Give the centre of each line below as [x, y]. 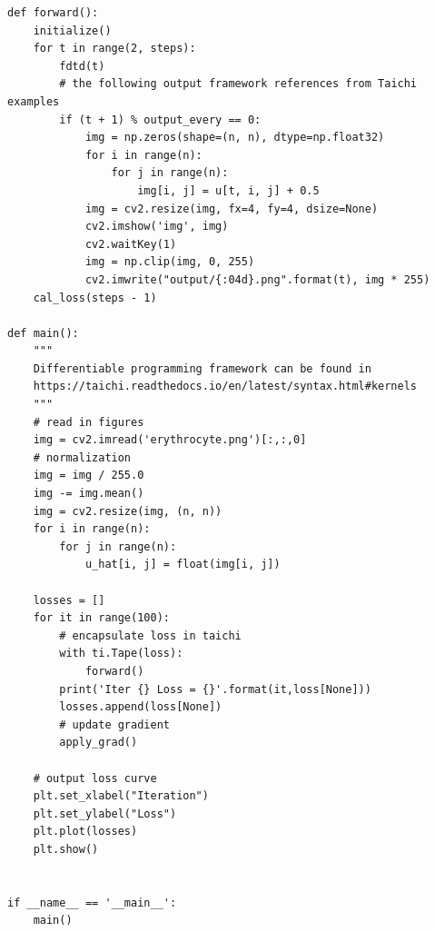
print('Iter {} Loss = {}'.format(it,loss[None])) [215, 689]
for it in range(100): [101, 618]
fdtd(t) [82, 66]
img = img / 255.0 [89, 476]
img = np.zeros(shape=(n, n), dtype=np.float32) [235, 138]
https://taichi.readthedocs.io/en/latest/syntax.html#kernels [225, 387]
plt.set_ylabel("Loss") [105, 813]
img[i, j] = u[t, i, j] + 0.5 [228, 190]
